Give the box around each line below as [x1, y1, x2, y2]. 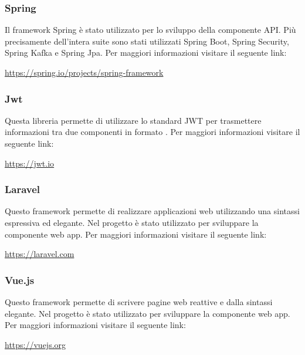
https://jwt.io [5, 157, 55, 169]
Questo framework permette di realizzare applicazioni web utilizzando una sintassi [5, 205, 300, 217]
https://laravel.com [5, 248, 74, 260]
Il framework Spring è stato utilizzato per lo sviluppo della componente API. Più [5, 23, 296, 36]
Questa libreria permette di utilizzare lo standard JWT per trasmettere [5, 114, 262, 126]
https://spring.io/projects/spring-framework [5, 66, 164, 78]
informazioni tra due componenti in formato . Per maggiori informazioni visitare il [5, 126, 300, 138]
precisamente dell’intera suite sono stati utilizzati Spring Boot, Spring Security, [5, 35, 289, 47]
